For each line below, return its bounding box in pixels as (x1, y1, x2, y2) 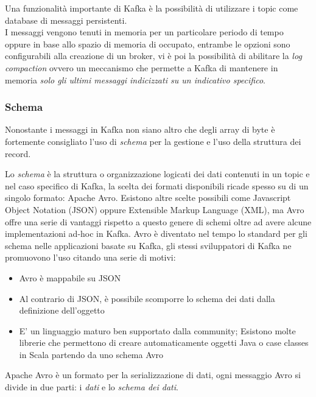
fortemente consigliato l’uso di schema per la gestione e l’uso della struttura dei (5, 135, 301, 147)
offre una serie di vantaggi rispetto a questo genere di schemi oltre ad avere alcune (5, 215, 312, 228)
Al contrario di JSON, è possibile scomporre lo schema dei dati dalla (19, 292, 275, 304)
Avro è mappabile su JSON (19, 271, 121, 284)
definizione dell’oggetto (19, 304, 105, 317)
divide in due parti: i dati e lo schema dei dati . (5, 381, 178, 393)
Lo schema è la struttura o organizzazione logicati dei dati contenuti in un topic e (5, 167, 310, 180)
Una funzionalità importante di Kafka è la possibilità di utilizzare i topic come (5, 2, 298, 14)
